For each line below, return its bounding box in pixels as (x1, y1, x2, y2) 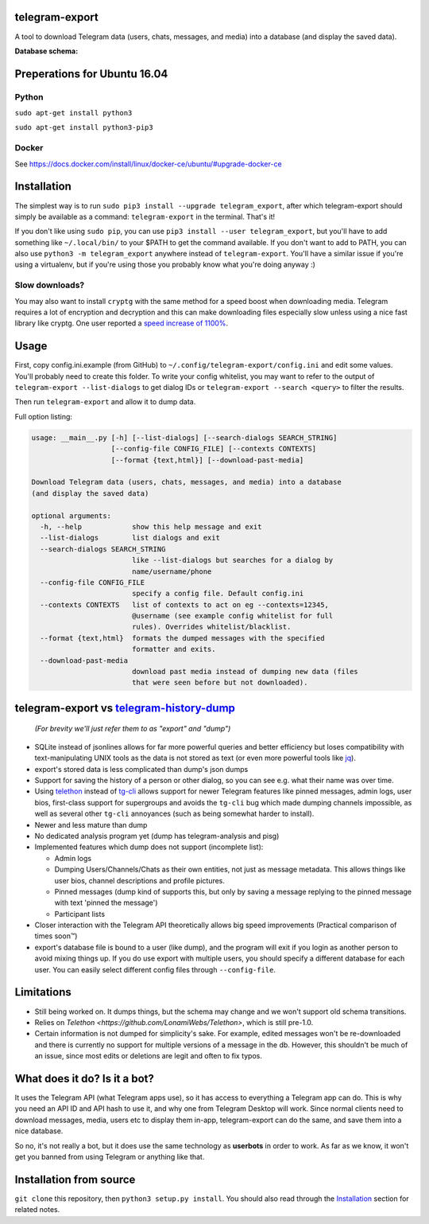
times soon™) (34, 931, 78, 941)
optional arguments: (31, 511, 111, 520)
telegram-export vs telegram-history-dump (14, 701, 236, 715)
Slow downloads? (14, 279, 85, 290)
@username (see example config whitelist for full (131, 611, 334, 621)
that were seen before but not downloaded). (131, 678, 308, 688)
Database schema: (14, 46, 79, 56)
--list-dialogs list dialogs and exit (40, 533, 220, 543)
